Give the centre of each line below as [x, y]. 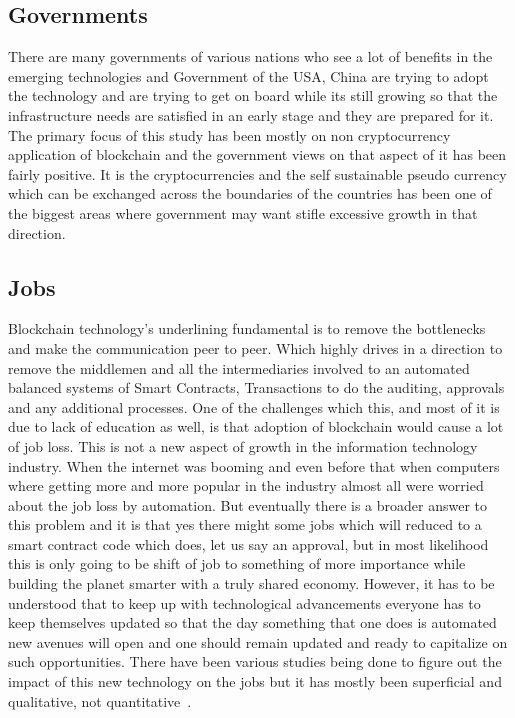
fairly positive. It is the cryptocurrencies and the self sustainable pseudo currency [257, 173]
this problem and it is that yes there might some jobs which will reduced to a [245, 524]
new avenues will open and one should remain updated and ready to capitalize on [258, 641]
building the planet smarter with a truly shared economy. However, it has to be [251, 583]
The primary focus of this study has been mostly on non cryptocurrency [229, 134]
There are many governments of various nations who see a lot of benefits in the [250, 56]
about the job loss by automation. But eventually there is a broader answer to [247, 504]
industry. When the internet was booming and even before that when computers [254, 465]
